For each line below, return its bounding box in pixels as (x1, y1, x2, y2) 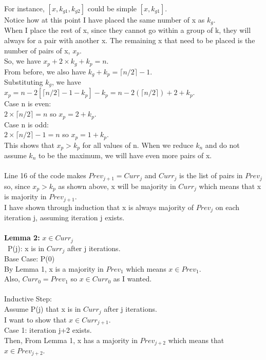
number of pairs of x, (4, 45, 70, 55)
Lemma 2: (4, 232, 40, 243)
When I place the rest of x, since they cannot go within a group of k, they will (4, 25, 251, 35)
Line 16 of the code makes (4, 170, 86, 181)
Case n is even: (4, 98, 51, 109)
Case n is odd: (4, 119, 49, 129)
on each (215, 201, 240, 212)
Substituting (4, 77, 43, 87)
